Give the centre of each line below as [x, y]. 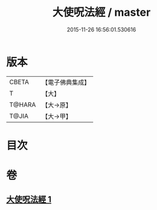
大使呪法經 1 [29, 199]
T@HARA [23, 105]
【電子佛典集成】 [66, 82]
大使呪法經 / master [101, 12]
